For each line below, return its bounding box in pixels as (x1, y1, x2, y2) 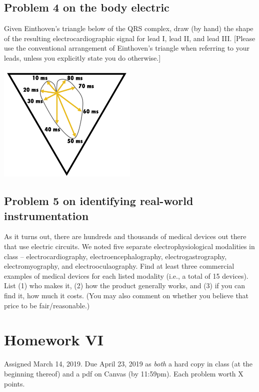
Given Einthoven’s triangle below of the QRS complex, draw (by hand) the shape (4, 23, 253, 34)
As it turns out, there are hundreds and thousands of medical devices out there (4, 231, 246, 242)
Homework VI (4, 329, 103, 350)
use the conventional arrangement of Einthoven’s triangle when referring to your (4, 43, 250, 53)
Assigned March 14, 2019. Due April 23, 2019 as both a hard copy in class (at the (4, 358, 253, 369)
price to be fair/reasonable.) (4, 300, 90, 310)
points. (4, 378, 25, 388)
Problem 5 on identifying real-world (4, 193, 193, 209)
